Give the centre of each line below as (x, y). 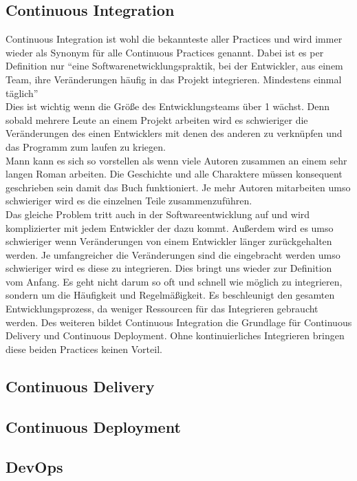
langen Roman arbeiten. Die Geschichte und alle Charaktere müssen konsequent (174, 174)
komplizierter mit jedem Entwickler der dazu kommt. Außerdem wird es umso (170, 227)
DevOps (34, 467)
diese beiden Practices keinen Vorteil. (84, 349)
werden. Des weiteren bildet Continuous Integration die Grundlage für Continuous (179, 322)
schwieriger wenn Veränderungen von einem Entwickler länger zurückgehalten (169, 241)
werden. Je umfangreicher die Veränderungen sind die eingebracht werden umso (173, 254)
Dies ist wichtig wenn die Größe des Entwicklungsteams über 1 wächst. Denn (167, 106)
